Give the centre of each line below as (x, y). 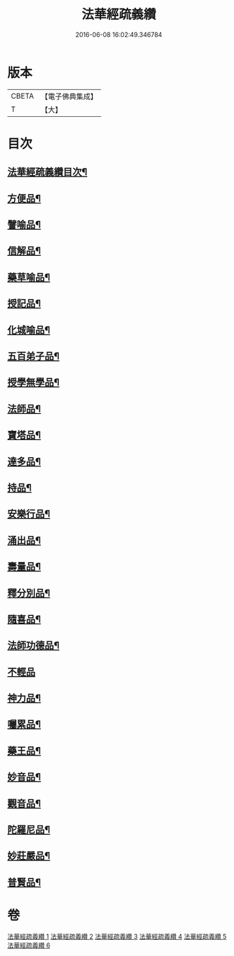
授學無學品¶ (34, 382)
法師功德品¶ (34, 646)
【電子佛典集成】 (69, 96)
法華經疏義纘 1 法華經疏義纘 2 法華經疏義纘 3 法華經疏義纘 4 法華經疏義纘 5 (117, 936)
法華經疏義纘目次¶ (47, 172)
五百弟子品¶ (34, 356)
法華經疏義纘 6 (29, 945)
